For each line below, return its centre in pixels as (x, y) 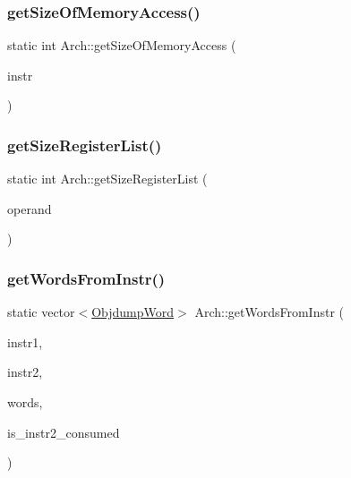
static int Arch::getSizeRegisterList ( (107, 179)
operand (30, 208)
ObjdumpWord (133, 312)
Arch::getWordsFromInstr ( (269, 312)
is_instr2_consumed (64, 432)
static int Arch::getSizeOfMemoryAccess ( (122, 45)
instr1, (25, 341)
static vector (41, 312)
